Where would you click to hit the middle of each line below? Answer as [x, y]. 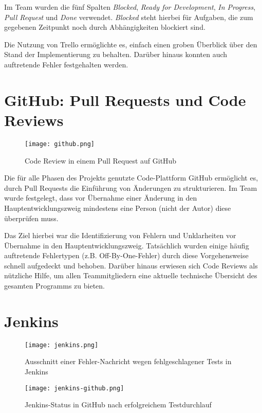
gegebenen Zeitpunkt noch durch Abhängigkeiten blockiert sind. [105, 27]
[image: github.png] [60, 144]
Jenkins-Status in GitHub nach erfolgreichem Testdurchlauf [118, 405]
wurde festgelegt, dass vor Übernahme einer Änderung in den [101, 198]
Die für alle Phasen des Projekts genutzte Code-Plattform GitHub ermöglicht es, [131, 178]
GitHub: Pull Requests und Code [125, 100]
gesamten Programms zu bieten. [55, 286]
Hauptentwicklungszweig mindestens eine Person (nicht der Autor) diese [118, 208]
